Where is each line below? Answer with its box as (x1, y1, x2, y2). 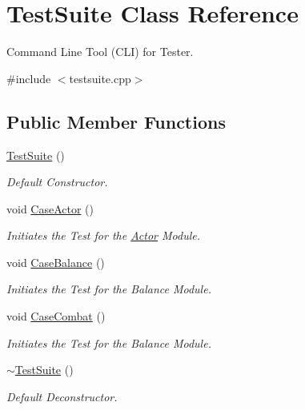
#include (6, 70, 51, 86)
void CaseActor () (6, 200, 94, 217)
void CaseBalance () (6, 253, 105, 270)
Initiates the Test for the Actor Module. (6, 227, 201, 244)
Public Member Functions (6, 109, 226, 133)
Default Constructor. (6, 173, 108, 190)
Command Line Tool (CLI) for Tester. (6, 43, 194, 60)
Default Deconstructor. (6, 388, 118, 404)
